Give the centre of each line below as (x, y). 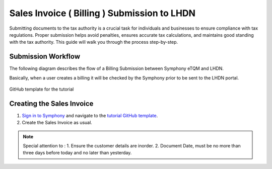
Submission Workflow (45, 57)
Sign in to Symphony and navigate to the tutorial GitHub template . (90, 115)
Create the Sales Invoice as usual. (57, 123)
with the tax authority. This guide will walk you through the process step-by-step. (94, 42)
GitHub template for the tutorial (42, 89)
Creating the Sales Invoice (51, 103)
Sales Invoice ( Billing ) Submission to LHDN (103, 13)
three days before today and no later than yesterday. (77, 153)
